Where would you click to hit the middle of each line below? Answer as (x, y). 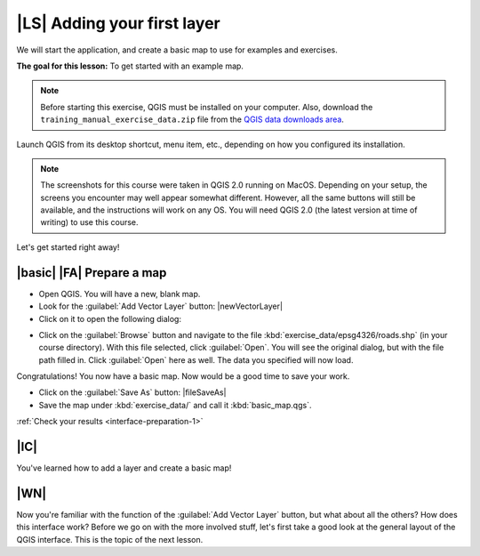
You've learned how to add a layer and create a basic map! (124, 468)
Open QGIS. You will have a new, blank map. (120, 294)
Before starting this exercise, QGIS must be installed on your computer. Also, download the (207, 107)
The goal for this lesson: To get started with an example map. (130, 66)
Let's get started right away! (68, 247)
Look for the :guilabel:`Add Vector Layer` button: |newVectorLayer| (161, 306)
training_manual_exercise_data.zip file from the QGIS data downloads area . (192, 119)
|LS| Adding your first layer (119, 23)
